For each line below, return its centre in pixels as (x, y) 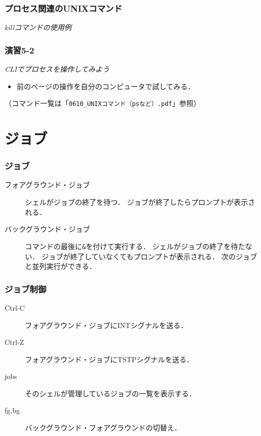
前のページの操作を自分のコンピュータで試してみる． (106, 86)
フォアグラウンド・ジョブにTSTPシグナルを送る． (109, 359)
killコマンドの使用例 (38, 27)
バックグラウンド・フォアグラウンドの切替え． (103, 428)
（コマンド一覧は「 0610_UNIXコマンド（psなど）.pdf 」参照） (103, 103)
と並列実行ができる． (61, 266)
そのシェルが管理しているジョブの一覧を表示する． (111, 393)
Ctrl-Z (15, 342)
